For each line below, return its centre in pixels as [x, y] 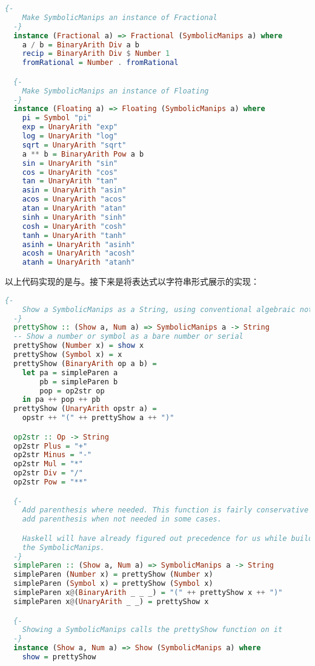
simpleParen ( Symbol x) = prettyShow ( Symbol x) [113, 584]
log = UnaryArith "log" [70, 136]
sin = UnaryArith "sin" [70, 163]
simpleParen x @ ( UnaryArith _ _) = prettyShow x [111, 601]
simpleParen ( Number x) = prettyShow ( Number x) [113, 575]
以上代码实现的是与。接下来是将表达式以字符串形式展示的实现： [132, 281]
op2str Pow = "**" [51, 482]
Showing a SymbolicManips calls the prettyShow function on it [152, 630]
